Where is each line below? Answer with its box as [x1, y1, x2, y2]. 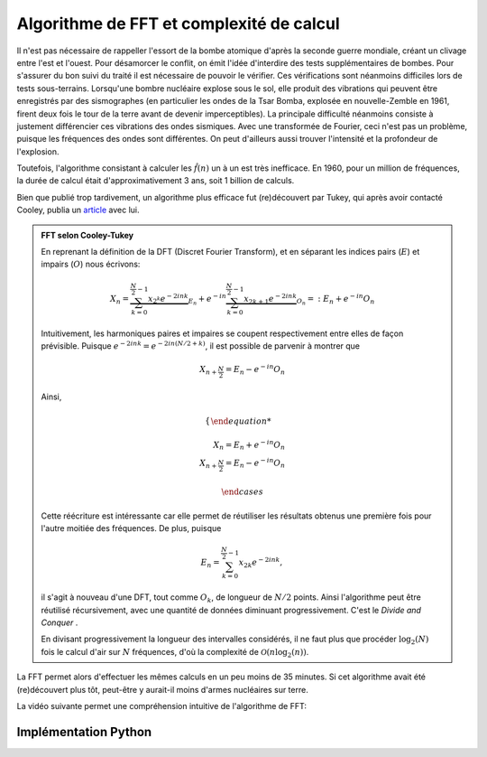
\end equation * [210, 416, 271, 426]
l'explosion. [16, 145, 60, 157]
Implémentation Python [16, 724, 152, 740]
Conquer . [41, 617, 78, 628]
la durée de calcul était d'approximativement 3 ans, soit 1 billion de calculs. [16, 175, 295, 186]
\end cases [221, 487, 263, 497]
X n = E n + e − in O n [213, 438, 286, 452]
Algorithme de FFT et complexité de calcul [16, 14, 340, 33]
